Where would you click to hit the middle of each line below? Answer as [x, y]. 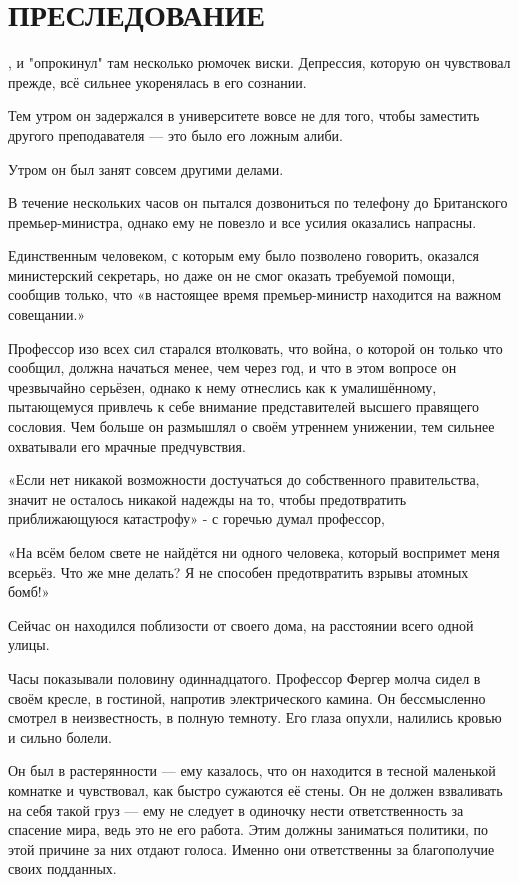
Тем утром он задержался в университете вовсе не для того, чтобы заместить [244, 115]
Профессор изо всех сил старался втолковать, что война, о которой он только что [255, 347]
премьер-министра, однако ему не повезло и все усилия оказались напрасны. [242, 221]
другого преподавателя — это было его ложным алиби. [175, 134]
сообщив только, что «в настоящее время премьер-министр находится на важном [255, 294]
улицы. [29, 644]
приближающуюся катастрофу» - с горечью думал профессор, [196, 518]
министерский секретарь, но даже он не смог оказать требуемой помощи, [232, 274]
